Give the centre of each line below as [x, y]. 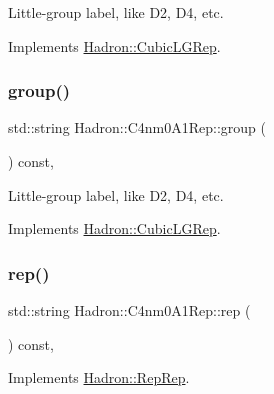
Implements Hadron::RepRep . [99, 377]
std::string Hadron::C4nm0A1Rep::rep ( [129, 310]
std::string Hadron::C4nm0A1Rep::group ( [137, 127]
